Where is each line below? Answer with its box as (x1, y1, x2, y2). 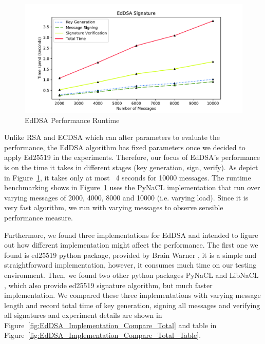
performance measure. (4, 212, 73, 222)
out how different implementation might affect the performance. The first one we (4, 239, 258, 250)
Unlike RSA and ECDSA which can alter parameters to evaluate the (4, 132, 220, 143)
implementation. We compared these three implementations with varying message (4, 290, 261, 300)
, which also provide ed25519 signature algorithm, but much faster (4, 279, 213, 290)
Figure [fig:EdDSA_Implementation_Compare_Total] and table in (4, 319, 217, 330)
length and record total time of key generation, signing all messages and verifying (4, 299, 260, 310)
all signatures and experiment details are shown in (4, 310, 162, 320)
